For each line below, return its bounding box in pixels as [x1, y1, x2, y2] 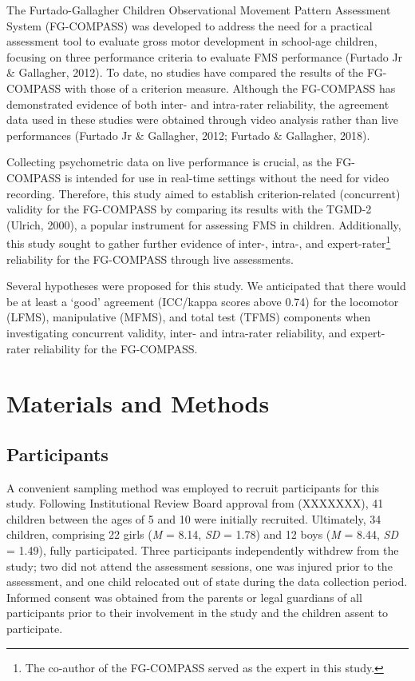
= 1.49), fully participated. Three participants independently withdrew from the [6, 542, 399, 559]
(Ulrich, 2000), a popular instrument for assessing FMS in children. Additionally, [6, 216, 401, 233]
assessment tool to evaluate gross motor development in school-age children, [6, 33, 377, 50]
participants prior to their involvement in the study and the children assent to [6, 604, 389, 621]
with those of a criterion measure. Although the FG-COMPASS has [64, 79, 396, 96]
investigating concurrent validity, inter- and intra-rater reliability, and [6, 324, 347, 340]
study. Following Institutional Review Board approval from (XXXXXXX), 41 [6, 495, 384, 512]
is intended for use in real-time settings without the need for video [64, 169, 389, 185]
